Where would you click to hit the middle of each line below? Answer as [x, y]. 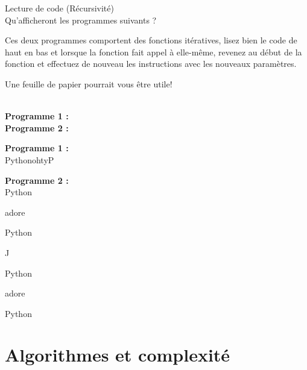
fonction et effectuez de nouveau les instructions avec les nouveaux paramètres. [151, 64]
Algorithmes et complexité [118, 355]
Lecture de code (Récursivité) [59, 8]
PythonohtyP [30, 159]
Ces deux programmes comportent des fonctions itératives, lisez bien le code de [151, 40]
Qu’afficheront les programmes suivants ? [81, 20]
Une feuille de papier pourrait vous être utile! [89, 83]
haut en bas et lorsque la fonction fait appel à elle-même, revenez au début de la [153, 52]
